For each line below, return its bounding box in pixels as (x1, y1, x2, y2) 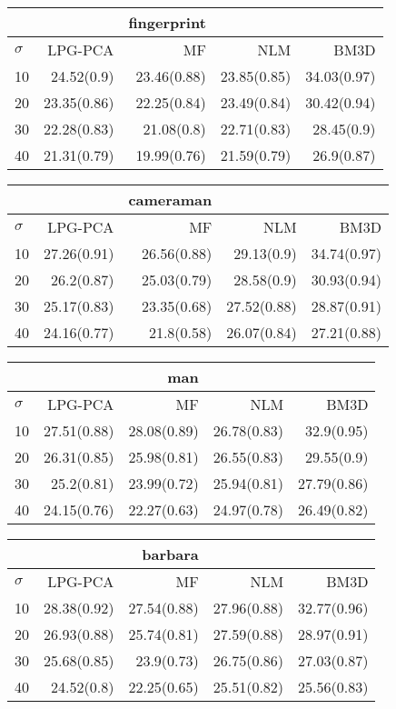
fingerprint (128, 12, 206, 33)
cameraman (128, 189, 213, 210)
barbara (142, 544, 199, 564)
